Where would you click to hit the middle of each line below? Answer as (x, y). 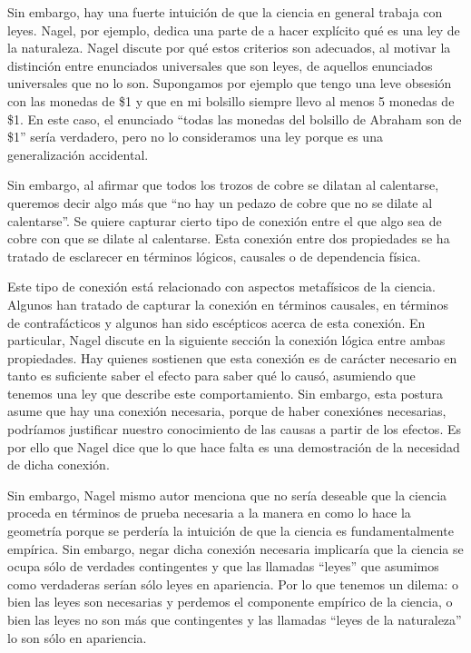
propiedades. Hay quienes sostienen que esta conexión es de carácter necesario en (232, 357)
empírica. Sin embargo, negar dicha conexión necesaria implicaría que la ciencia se (235, 548)
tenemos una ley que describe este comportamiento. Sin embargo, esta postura (226, 393)
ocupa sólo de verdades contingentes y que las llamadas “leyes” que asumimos (223, 566)
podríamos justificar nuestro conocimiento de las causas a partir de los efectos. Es (234, 429)
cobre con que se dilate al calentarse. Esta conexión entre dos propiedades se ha (229, 238)
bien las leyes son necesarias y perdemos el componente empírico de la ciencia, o (230, 602)
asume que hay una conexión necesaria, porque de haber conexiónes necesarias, (227, 411)
